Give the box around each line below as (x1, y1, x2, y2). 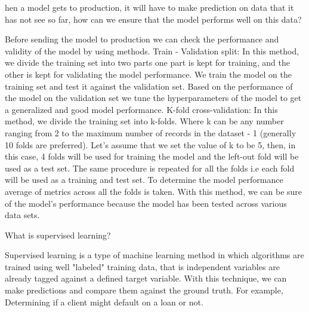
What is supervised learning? (5, 228, 111, 241)
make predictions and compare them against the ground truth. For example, (5, 284, 283, 296)
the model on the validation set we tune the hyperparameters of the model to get (5, 91, 302, 104)
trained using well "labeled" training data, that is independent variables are (5, 260, 280, 273)
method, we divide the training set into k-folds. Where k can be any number (5, 115, 284, 127)
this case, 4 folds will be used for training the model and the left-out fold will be (5, 150, 299, 163)
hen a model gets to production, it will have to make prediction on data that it (5, 1, 294, 13)
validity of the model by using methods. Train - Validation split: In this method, (5, 44, 299, 57)
